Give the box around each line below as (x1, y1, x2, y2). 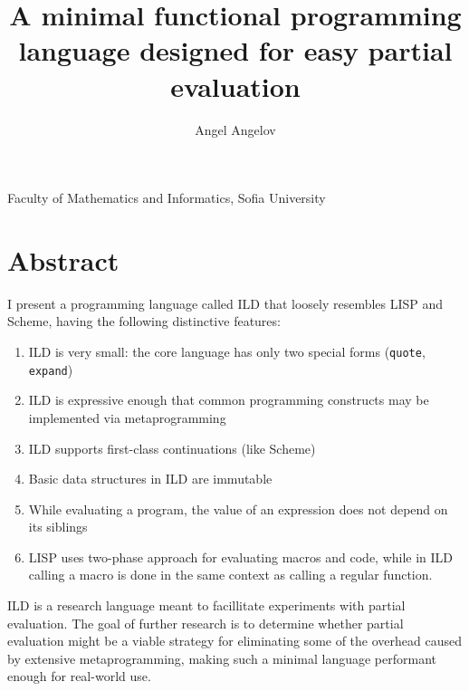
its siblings (28, 517, 88, 536)
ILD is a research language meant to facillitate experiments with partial (7, 596, 406, 615)
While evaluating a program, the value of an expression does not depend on (28, 499, 448, 518)
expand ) (28, 360, 73, 379)
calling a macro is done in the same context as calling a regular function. (28, 565, 433, 584)
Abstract (7, 241, 120, 278)
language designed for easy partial (18, 32, 453, 69)
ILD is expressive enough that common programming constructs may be (28, 390, 429, 409)
